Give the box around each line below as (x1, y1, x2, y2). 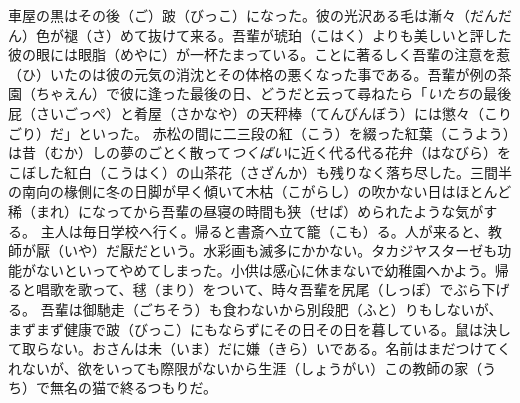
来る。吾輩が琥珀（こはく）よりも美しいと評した (189, 24, 512, 45)
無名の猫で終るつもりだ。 (49, 377, 218, 398)
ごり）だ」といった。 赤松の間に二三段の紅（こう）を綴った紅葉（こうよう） (8, 122, 510, 143)
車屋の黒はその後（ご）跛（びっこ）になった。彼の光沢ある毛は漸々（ (8, 5, 470, 25)
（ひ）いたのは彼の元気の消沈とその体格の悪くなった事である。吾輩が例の (8, 63, 498, 84)
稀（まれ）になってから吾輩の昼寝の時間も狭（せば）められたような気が (8, 200, 484, 221)
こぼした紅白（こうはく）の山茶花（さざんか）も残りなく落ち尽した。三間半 (8, 161, 512, 182)
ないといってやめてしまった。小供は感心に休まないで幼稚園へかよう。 (35, 259, 495, 280)
